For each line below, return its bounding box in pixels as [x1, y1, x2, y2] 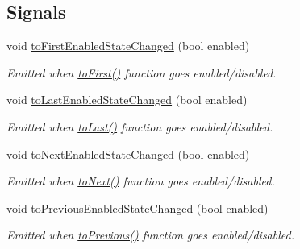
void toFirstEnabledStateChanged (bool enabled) [6, 37, 250, 54]
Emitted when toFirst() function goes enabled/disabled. [6, 64, 277, 81]
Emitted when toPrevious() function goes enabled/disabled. [6, 226, 294, 243]
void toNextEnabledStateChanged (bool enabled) [6, 145, 250, 162]
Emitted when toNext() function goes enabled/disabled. [6, 172, 275, 189]
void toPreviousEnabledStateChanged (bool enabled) [6, 199, 269, 216]
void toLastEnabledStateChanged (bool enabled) [6, 91, 248, 108]
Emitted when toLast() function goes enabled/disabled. [6, 118, 273, 135]
